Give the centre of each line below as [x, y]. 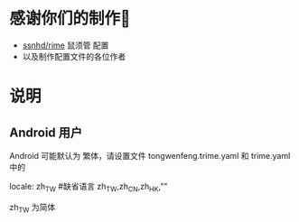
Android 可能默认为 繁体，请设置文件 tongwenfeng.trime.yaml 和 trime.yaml [150, 155]
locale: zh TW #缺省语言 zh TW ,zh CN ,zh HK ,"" [89, 187]
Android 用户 [46, 132]
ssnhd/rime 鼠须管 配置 [65, 45]
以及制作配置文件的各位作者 [74, 56]
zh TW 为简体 [33, 208]
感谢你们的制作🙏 [70, 18]
